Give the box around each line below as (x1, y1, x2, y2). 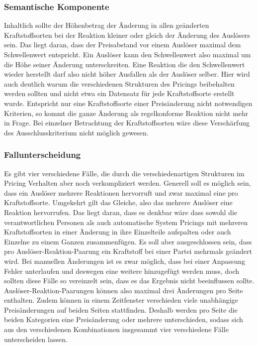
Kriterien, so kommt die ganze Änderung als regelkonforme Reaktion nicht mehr (4, 108, 249, 118)
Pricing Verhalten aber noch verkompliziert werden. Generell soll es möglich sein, (4, 178, 251, 188)
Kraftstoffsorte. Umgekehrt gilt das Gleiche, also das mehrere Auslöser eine (4, 197, 233, 208)
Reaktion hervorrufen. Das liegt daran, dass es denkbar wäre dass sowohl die (4, 207, 237, 217)
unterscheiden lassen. (4, 334, 68, 344)
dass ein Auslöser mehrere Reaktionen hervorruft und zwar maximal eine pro (4, 187, 238, 198)
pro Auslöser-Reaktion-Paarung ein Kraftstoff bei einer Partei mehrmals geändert (4, 246, 252, 256)
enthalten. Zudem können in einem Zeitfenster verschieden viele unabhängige (4, 295, 238, 305)
